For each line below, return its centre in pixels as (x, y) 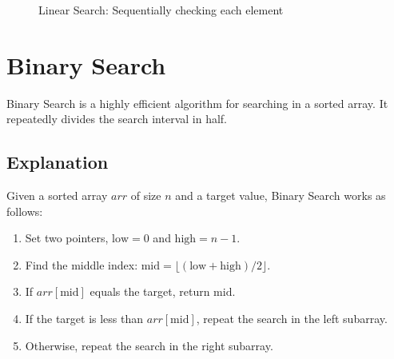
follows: (25, 211)
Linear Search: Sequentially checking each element (161, 10)
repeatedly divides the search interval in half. (117, 119)
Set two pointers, (67, 238)
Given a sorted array (57, 195)
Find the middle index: (82, 264)
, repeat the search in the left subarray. (292, 319)
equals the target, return (150, 291)
